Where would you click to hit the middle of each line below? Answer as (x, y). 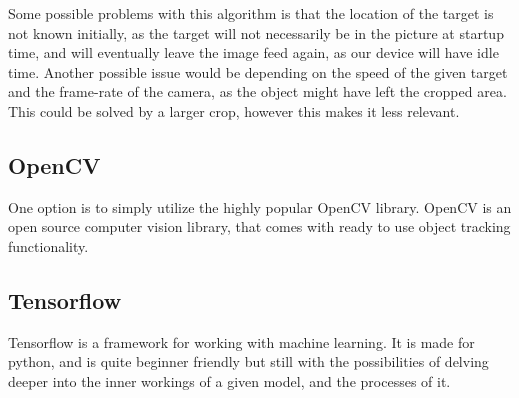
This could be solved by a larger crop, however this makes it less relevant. (234, 110)
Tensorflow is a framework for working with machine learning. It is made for (241, 341)
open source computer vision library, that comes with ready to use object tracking (259, 226)
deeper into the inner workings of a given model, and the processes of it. (229, 380)
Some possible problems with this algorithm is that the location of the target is (251, 13)
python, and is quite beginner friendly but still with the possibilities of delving (248, 361)
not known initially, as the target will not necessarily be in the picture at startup (256, 32)
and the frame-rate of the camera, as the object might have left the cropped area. (257, 91)
